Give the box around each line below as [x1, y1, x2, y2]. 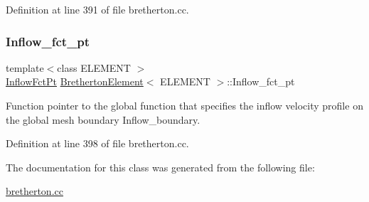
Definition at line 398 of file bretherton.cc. [6, 136, 189, 151]
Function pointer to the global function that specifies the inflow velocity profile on [6, 98, 363, 112]
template [6, 60, 44, 75]
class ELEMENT [57, 60, 131, 75]
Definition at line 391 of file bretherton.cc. [6, 2, 189, 16]
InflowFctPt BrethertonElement [6, 74, 144, 89]
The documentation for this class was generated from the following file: [6, 159, 315, 174]
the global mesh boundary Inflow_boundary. [6, 112, 200, 127]
